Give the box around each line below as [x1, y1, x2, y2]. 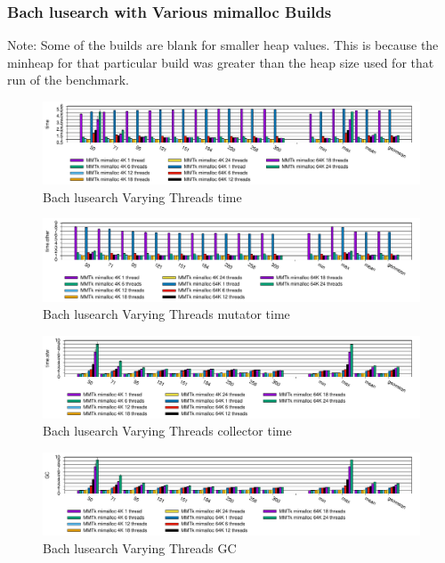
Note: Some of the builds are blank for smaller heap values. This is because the [7, 36, 439, 54]
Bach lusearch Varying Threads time [43, 187, 242, 206]
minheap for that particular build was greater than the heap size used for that [7, 53, 434, 71]
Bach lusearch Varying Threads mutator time [43, 305, 290, 323]
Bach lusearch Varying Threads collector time [43, 421, 292, 440]
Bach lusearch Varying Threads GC [43, 538, 237, 557]
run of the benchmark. [7, 70, 129, 89]
